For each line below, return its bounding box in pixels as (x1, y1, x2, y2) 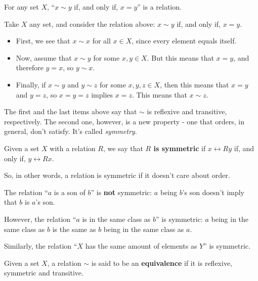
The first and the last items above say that (4, 106, 137, 117)
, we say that (103, 143, 143, 153)
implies (91, 89, 113, 100)
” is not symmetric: (91, 186, 152, 197)
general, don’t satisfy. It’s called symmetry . (4, 126, 137, 136)
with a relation (50, 143, 96, 153)
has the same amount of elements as (85, 241, 197, 251)
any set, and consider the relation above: (29, 18, 155, 29)
